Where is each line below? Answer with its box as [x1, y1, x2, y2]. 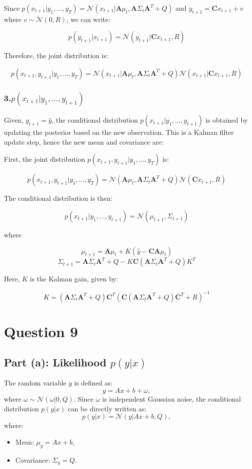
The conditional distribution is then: [4, 193, 113, 203]
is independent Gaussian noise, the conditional [102, 394, 241, 404]
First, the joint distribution [4, 154, 85, 164]
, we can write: [66, 14, 111, 24]
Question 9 [4, 321, 78, 341]
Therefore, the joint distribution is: [4, 50, 108, 61]
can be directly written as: [68, 403, 147, 413]
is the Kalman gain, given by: [30, 274, 118, 284]
